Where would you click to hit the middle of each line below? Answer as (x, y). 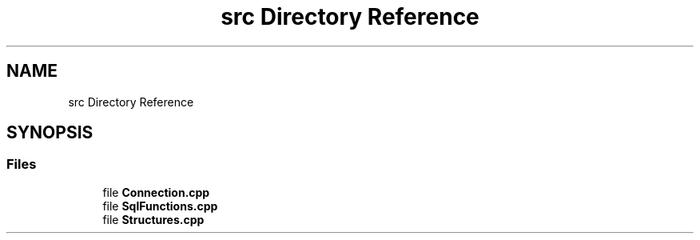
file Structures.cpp (153, 219)
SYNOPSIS (50, 133)
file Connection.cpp (156, 192)
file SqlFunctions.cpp (160, 206)
